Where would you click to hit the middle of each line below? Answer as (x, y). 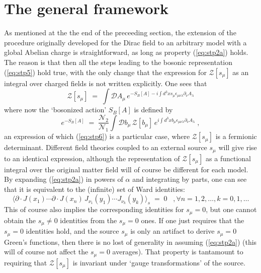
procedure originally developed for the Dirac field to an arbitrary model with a (125, 42)
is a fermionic (236, 136)
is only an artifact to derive (172, 231)
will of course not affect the (46, 252)
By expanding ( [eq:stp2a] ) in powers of (64, 179)
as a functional (228, 158)
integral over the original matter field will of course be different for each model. (126, 169)
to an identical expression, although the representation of (92, 158)
